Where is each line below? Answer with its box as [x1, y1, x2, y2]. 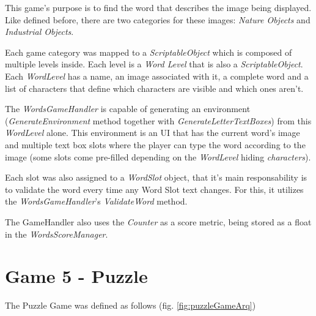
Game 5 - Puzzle [5, 263, 148, 288]
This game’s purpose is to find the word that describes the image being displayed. [5, 1, 312, 13]
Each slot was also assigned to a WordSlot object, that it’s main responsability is [5, 171, 307, 184]
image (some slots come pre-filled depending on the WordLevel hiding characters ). [5, 150, 311, 163]
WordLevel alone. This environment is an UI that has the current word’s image [5, 126, 300, 139]
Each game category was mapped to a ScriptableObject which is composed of [5, 45, 292, 58]
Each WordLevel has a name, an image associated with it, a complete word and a [5, 69, 309, 82]
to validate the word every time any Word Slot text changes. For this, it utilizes [5, 182, 304, 195]
